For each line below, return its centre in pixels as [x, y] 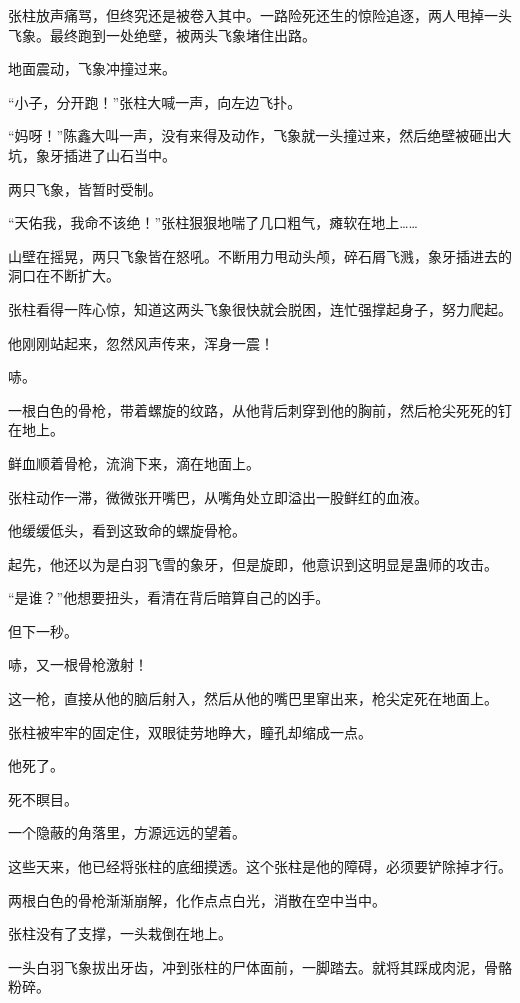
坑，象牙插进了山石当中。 [92, 154]
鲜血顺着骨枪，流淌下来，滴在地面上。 [134, 462]
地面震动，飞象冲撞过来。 [92, 68]
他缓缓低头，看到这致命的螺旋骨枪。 [127, 530]
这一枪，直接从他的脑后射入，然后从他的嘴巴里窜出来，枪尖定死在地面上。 [253, 698]
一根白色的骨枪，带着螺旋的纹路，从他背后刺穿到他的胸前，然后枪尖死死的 [253, 409]
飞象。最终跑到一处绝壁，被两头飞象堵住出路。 [162, 34]
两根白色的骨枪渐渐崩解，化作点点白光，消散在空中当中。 [197, 899]
